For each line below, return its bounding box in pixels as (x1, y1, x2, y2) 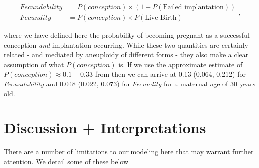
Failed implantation (163, 4, 224, 11)
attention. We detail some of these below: (4, 156, 130, 166)
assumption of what (4, 59, 64, 69)
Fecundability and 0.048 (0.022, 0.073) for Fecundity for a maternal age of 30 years (4, 79, 255, 89)
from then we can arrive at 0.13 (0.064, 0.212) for (95, 69, 246, 79)
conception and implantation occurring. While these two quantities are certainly (4, 39, 248, 50)
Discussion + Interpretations (4, 117, 206, 138)
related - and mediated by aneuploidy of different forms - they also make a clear (4, 49, 249, 60)
